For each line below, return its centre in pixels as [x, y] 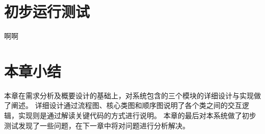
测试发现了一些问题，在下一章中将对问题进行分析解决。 [97, 125]
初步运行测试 [47, 11]
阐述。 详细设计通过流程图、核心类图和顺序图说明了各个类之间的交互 [126, 105]
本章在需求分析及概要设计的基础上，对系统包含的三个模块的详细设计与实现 [129, 95]
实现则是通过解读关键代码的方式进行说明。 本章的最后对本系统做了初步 [137, 115]
